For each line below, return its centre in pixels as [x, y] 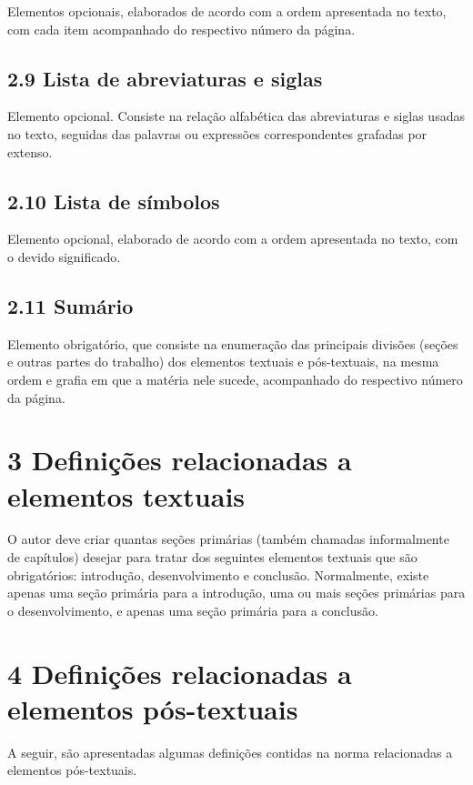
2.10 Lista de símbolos [114, 201]
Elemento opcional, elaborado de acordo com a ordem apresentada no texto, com [233, 239]
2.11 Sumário [70, 305]
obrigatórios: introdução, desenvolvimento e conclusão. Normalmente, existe [218, 574]
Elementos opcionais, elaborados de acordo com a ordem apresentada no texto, [227, 11]
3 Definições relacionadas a [180, 460]
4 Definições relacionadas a [180, 673]
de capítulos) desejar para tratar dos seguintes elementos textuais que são [212, 557]
